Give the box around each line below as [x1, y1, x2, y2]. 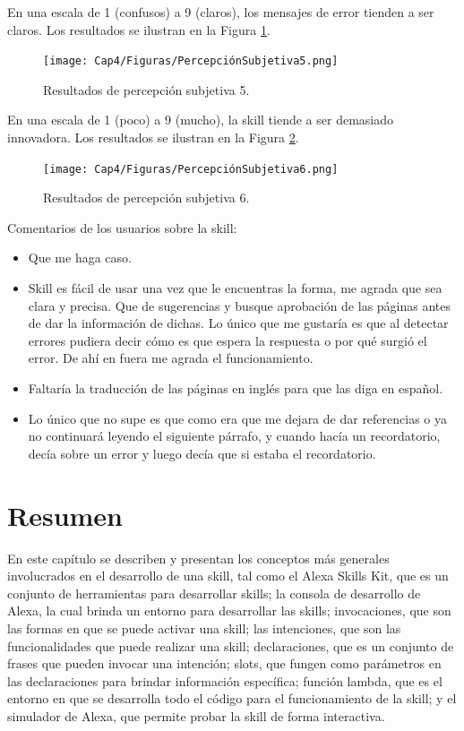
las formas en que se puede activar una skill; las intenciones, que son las [7, 618, 401, 637]
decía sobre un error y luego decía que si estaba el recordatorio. [28, 443, 376, 462]
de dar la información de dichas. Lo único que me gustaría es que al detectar [28, 314, 449, 332]
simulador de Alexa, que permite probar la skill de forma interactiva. [7, 706, 385, 725]
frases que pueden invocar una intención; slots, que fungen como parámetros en [7, 654, 442, 673]
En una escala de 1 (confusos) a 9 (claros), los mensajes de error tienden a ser [7, 3, 434, 21]
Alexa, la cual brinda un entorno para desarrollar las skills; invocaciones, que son [7, 601, 451, 620]
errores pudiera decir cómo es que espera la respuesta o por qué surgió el [28, 331, 427, 349]
